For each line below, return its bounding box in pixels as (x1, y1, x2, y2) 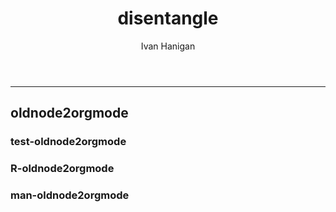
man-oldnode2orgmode (10, 188, 130, 202)
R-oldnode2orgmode (10, 162, 115, 176)
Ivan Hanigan (140, 40, 196, 52)
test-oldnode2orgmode (10, 135, 127, 149)
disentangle (117, 7, 219, 30)
